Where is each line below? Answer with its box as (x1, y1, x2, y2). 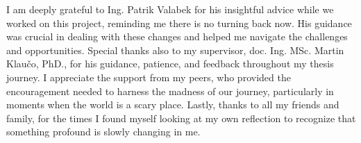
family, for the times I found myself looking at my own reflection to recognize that (6, 110, 356, 125)
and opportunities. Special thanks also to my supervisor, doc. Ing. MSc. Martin (6, 42, 344, 57)
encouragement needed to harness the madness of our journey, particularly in (6, 83, 334, 98)
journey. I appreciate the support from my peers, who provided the (6, 69, 291, 84)
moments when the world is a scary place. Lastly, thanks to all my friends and (6, 97, 339, 112)
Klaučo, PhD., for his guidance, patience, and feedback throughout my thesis (6, 56, 334, 71)
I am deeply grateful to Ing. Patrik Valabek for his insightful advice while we (6, 2, 334, 16)
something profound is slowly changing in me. (6, 124, 201, 139)
